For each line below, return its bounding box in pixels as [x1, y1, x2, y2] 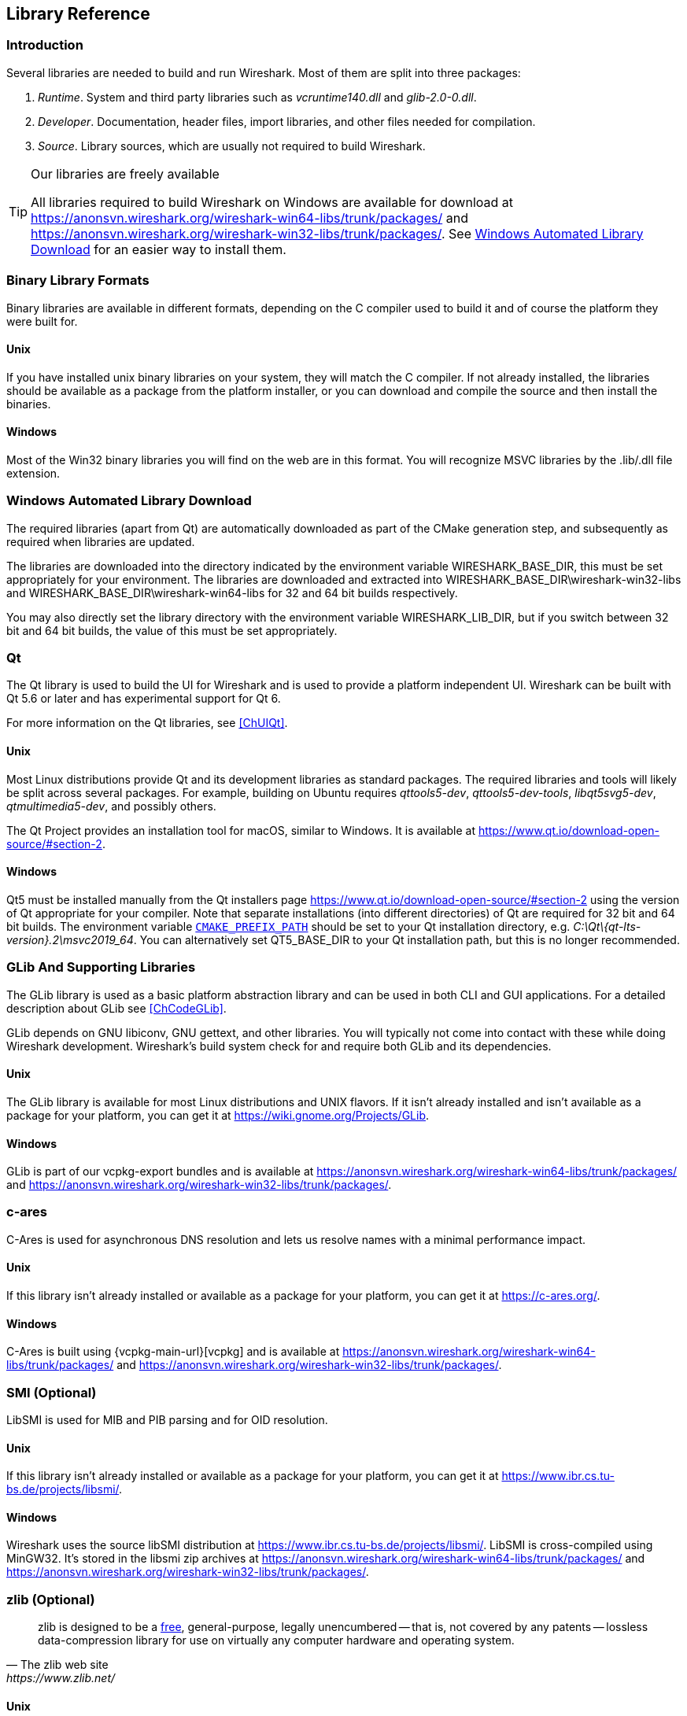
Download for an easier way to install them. [31, 241, 286, 257]
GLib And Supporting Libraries [6, 959, 196, 976]
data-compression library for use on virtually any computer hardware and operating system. [38, 1633, 515, 1648]
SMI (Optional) [6, 1384, 97, 1400]
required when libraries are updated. [6, 534, 195, 548]
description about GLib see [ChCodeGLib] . [6, 1001, 227, 1015]
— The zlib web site [6, 1658, 109, 1672]
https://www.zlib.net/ [6, 1671, 116, 1685]
